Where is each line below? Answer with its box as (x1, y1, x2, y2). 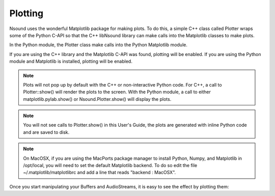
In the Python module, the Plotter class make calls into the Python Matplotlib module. (9, 42, 188, 48)
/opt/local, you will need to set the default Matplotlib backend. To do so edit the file (23, 162, 198, 169)
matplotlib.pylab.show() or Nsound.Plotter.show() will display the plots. (23, 96, 172, 102)
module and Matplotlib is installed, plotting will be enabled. (9, 59, 132, 65)
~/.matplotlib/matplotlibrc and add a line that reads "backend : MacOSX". (23, 170, 176, 176)
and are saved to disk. (23, 129, 70, 135)
